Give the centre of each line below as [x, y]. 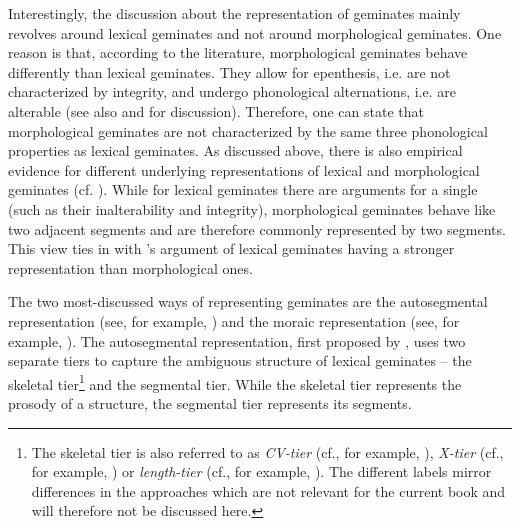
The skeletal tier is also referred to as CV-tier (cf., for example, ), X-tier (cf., [267, 451]
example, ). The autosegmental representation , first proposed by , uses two [237, 340]
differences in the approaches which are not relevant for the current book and [268, 490]
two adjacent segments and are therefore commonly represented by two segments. [257, 228]
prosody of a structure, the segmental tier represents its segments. [210, 402]
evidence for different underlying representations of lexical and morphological [244, 169]
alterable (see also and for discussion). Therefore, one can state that [216, 110]
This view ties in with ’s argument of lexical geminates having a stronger [231, 248]
